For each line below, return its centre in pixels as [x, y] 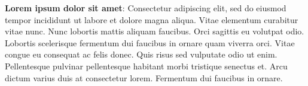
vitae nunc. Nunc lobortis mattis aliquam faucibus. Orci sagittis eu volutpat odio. [155, 31]
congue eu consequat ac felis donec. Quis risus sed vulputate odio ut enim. [141, 54]
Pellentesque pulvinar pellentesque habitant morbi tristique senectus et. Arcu [146, 66]
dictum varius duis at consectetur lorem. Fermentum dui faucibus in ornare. [144, 77]
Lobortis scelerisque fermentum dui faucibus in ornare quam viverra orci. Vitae [150, 42]
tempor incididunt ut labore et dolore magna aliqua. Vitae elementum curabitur [152, 19]
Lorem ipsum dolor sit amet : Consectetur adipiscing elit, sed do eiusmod [146, 8]
